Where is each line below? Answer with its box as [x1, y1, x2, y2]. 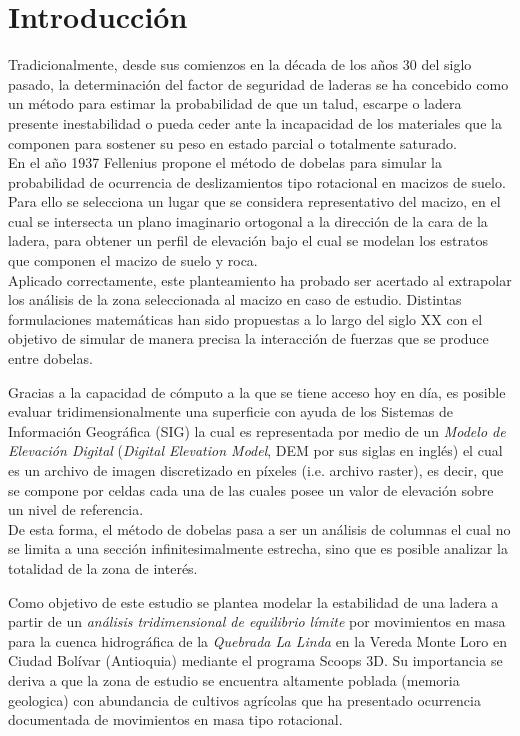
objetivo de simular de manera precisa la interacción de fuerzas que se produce [8, 328, 489, 349]
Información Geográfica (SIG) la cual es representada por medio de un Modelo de [8, 420, 506, 441]
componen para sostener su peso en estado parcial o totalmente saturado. [8, 132, 457, 153]
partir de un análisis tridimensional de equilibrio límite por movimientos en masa [8, 611, 506, 632]
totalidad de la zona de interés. [8, 557, 198, 578]
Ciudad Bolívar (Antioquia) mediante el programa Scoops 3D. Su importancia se [8, 650, 503, 671]
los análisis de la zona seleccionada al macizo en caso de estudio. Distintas [8, 289, 462, 310]
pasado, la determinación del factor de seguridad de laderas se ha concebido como [8, 73, 509, 94]
